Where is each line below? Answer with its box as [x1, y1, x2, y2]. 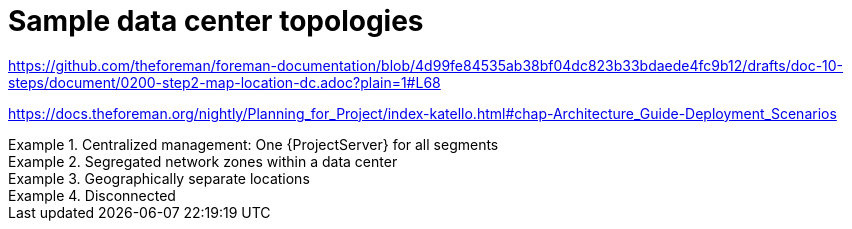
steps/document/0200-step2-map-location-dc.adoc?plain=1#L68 [8, 73, 441, 91]
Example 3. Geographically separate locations [8, 169, 310, 187]
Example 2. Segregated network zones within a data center [8, 152, 398, 170]
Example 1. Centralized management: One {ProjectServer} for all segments [8, 135, 499, 153]
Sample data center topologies [8, 4, 424, 38]
